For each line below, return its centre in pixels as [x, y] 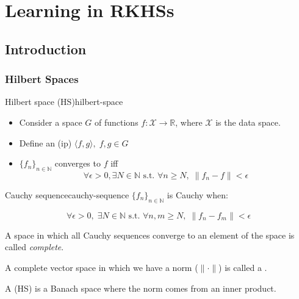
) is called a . [243, 267]
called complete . [34, 247]
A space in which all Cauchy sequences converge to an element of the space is [150, 235]
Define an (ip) [45, 142]
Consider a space [51, 122]
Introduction [46, 49]
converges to [77, 163]
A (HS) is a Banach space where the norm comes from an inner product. [141, 288]
